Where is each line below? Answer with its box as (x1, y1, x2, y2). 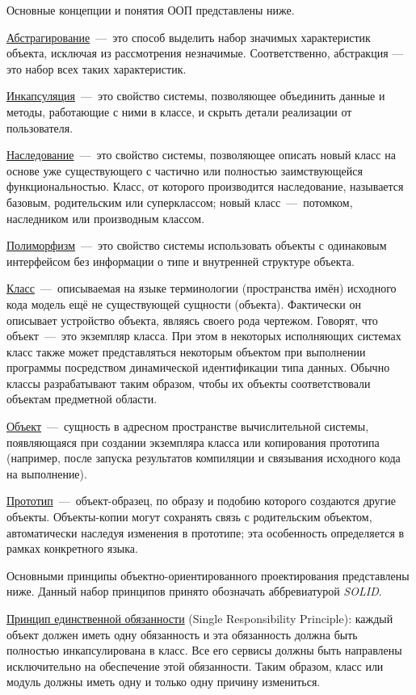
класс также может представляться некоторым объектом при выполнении (6, 343, 366, 360)
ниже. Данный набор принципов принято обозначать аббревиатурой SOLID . (6, 583, 382, 600)
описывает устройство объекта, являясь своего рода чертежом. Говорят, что (6, 311, 378, 328)
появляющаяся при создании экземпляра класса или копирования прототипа (6, 433, 380, 450)
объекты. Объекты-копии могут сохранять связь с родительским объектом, (6, 508, 372, 525)
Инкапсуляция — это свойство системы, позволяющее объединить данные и (6, 87, 385, 104)
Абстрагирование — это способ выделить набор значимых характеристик (6, 28, 371, 45)
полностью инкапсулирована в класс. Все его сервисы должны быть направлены (6, 642, 402, 659)
